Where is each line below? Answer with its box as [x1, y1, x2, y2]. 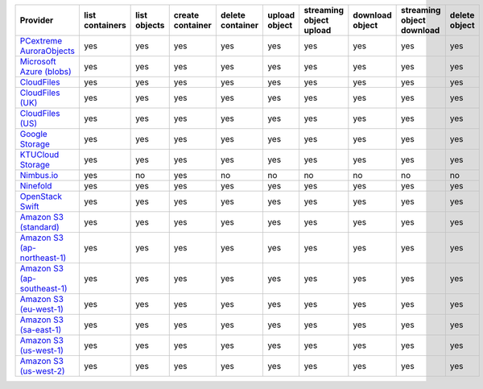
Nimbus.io [19, 170, 59, 180]
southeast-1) [19, 283, 68, 294]
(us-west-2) [19, 366, 65, 376]
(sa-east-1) [19, 325, 62, 335]
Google [19, 129, 47, 139]
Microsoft [19, 56, 56, 67]
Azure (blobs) [19, 66, 72, 77]
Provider [19, 14, 54, 26]
